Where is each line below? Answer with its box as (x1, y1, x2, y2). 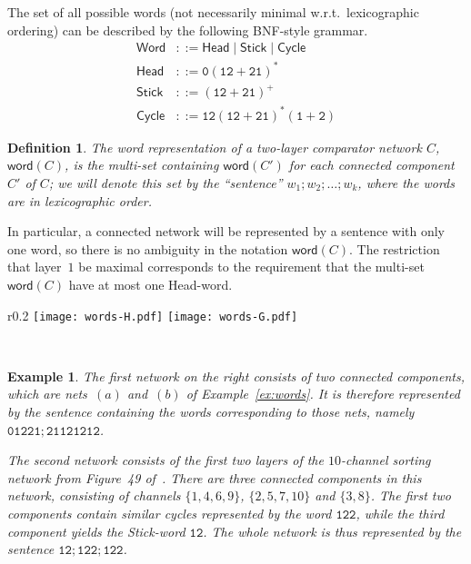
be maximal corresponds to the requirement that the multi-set (78, 257, 425, 276)
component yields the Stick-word (7, 521, 185, 540)
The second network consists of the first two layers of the (7, 450, 324, 470)
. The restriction (349, 239, 440, 258)
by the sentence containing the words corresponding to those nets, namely (7, 402, 415, 421)
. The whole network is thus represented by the (203, 521, 462, 540)
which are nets (7, 384, 87, 403)
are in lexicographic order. (7, 191, 152, 210)
